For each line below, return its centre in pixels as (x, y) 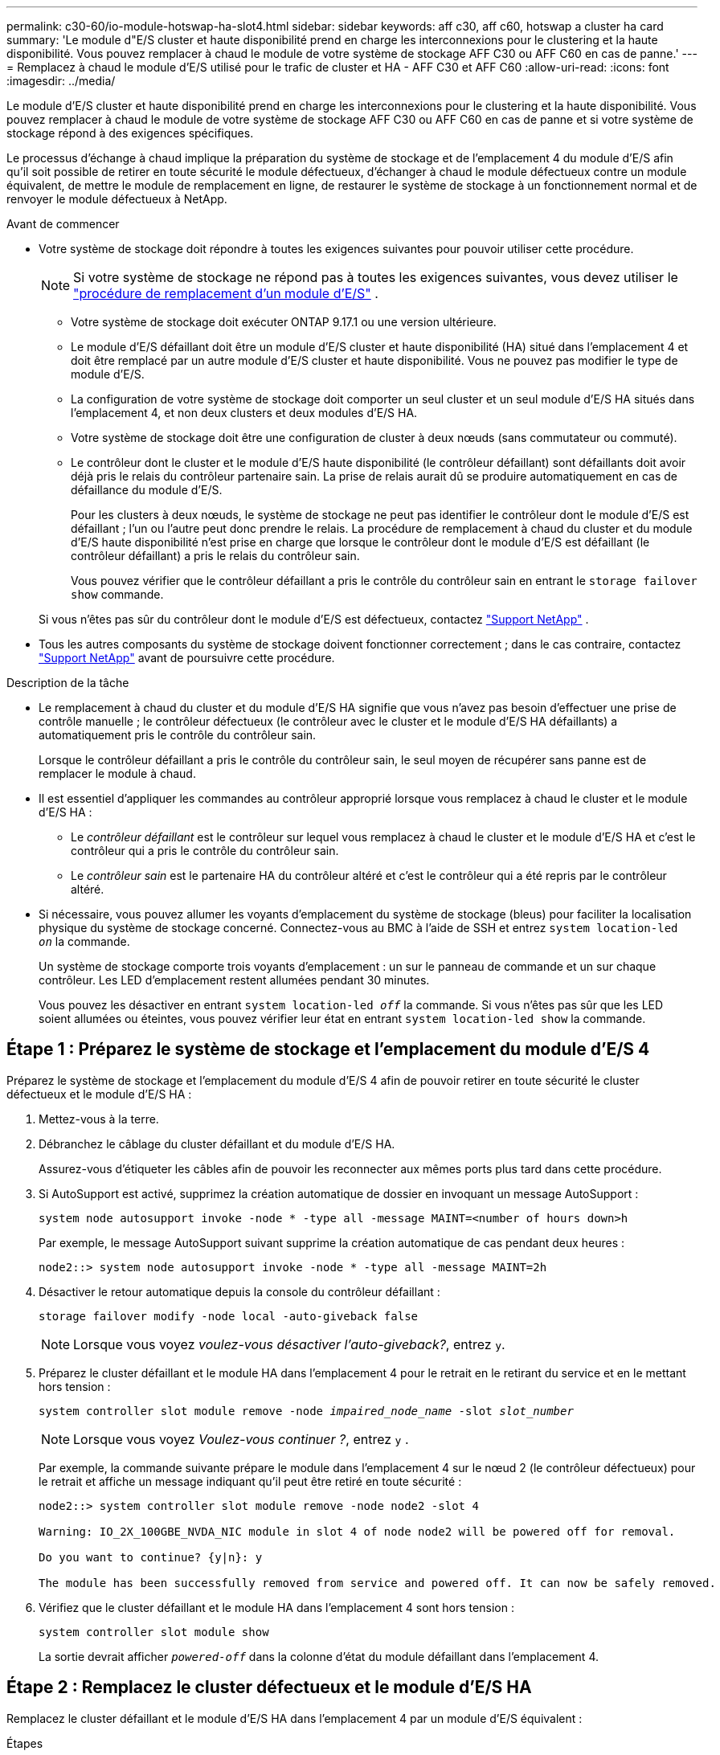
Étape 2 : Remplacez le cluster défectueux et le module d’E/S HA (269, 1687)
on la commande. (84, 941)
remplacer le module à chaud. (117, 773)
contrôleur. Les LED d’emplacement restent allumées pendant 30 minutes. (234, 980)
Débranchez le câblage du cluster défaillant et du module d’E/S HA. (217, 1143)
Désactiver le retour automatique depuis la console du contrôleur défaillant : (239, 1291)
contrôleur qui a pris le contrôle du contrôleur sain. (205, 851)
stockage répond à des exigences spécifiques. (130, 133)
